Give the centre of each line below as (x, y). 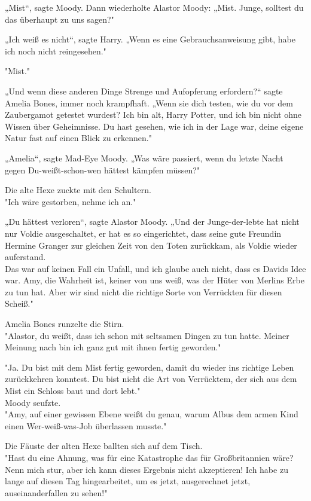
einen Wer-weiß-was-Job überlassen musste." (86, 425)
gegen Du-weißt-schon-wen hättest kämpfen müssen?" (103, 169)
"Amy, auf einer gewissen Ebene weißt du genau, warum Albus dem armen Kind (152, 414)
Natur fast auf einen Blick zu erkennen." (78, 138)
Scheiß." (19, 303)
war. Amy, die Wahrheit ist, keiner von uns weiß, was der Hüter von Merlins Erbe (155, 280)
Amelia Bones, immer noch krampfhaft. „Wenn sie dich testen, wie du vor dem (149, 103)
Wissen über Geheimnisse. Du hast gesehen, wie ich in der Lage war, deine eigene (154, 126)
